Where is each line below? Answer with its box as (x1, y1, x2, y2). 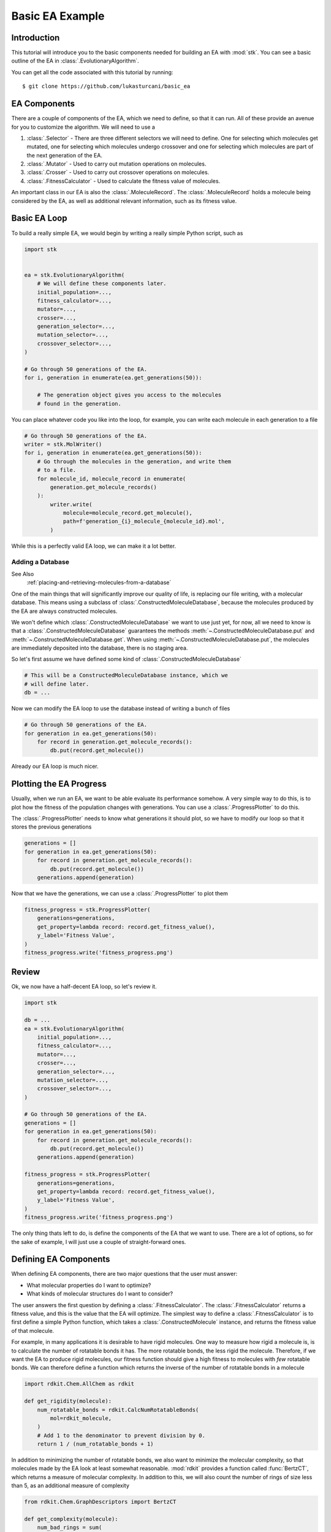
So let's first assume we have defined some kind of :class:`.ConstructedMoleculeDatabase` (11, 656, 242, 663)
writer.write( (50, 501, 93, 508)
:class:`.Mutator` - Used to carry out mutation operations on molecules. (26, 160, 207, 168)
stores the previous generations (11, 823, 92, 830)
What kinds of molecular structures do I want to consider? (26, 1290, 173, 1297)
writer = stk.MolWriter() (24, 441, 102, 447)
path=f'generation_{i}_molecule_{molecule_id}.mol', (63, 518, 225, 525)
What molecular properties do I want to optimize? (26, 1281, 151, 1289)
